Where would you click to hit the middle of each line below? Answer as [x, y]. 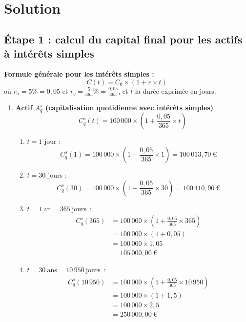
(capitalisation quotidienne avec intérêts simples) [129, 108]
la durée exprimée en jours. [175, 91]
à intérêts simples [49, 53]
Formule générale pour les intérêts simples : [79, 73]
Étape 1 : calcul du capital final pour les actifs [123, 39]
